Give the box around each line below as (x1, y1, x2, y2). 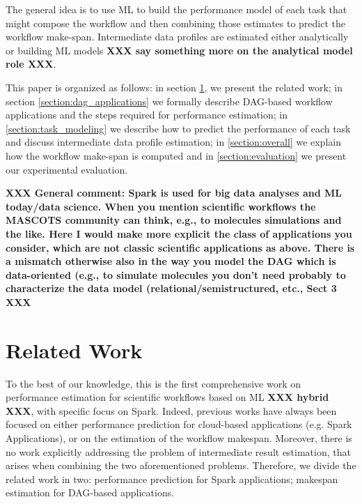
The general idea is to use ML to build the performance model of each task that (6, 2, 347, 16)
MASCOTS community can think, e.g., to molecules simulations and (6, 213, 342, 227)
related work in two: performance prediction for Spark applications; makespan (6, 471, 338, 486)
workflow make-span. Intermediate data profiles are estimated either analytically (6, 29, 349, 44)
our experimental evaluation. (6, 162, 128, 176)
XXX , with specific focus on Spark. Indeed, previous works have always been (6, 403, 337, 418)
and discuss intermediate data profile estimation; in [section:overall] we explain (6, 135, 341, 149)
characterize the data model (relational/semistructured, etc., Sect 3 (6, 281, 337, 296)
